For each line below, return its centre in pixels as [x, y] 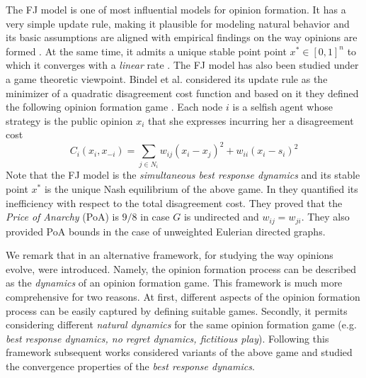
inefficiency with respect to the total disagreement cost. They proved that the [174, 202]
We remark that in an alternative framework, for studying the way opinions [170, 255]
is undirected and [221, 217]
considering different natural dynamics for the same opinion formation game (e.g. [181, 324]
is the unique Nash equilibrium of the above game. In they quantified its [201, 189]
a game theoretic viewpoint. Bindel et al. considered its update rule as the [167, 78]
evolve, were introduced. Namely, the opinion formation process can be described [181, 268]
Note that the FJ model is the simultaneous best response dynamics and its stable [183, 175]
